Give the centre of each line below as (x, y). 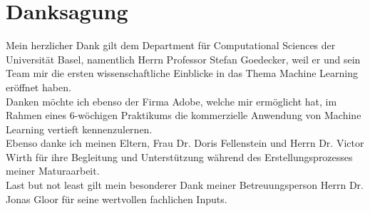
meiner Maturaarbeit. (53, 171)
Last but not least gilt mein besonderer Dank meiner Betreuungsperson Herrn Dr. (185, 185)
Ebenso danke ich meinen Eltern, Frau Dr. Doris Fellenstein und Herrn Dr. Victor (185, 143)
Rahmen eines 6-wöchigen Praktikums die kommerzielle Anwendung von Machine (184, 115)
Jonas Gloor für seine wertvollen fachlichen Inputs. (117, 199)
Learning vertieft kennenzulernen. (79, 129)
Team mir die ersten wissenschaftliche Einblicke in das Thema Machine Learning (182, 73)
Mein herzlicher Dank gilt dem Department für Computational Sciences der (171, 45)
